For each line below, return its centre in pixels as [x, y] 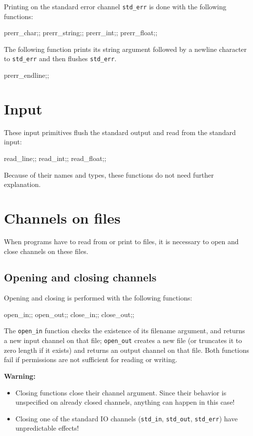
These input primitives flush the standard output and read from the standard [120, 132]
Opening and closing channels [80, 277]
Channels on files [62, 218]
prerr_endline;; [27, 75]
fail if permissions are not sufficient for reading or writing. [91, 359]
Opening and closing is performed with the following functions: [98, 298]
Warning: [20, 376]
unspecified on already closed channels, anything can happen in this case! [125, 402]
